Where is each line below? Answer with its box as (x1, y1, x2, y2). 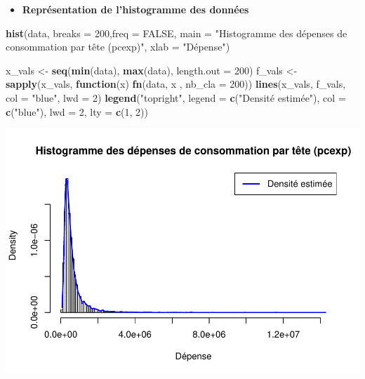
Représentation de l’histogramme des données (22, 2, 249, 16)
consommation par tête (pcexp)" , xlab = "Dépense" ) (6, 39, 230, 54)
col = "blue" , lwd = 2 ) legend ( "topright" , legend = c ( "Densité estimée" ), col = (6, 90, 346, 105)
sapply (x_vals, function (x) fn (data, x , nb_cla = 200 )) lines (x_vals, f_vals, (6, 77, 346, 91)
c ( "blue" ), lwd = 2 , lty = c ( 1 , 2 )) (6, 104, 148, 119)
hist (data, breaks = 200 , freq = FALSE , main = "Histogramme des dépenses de (6, 25, 347, 40)
